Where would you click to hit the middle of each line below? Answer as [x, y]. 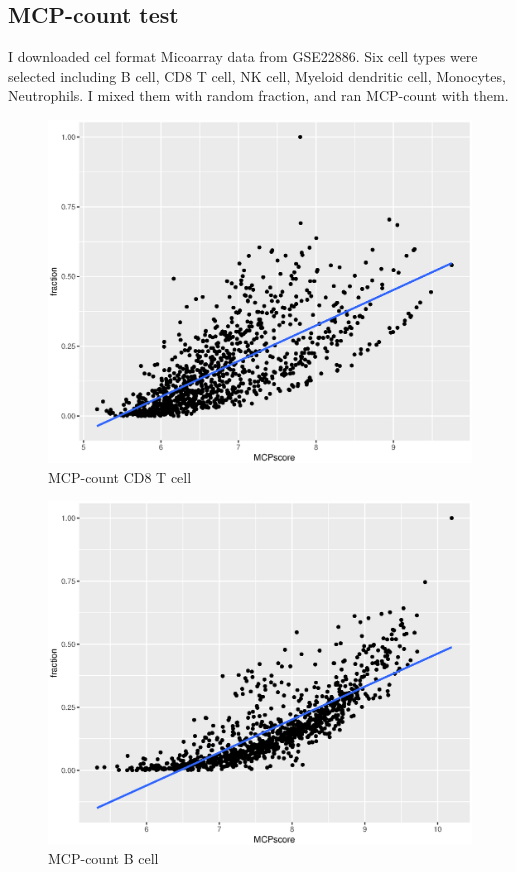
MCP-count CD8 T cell [120, 476]
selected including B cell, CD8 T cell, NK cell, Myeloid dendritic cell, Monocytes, [257, 75]
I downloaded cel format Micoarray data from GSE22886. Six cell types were [243, 56]
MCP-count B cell [103, 858]
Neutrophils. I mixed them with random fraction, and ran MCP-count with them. [258, 95]
